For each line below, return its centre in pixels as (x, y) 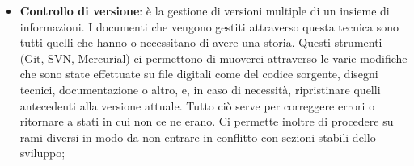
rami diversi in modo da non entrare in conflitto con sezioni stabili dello (198, 137)
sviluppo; (42, 153)
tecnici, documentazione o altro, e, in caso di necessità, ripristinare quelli (200, 89)
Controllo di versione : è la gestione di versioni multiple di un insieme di (205, 10)
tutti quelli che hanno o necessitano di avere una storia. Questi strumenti (201, 42)
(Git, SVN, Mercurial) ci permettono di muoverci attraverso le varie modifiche (213, 58)
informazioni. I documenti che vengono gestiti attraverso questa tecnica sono (209, 26)
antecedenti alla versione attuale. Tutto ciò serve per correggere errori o (197, 105)
